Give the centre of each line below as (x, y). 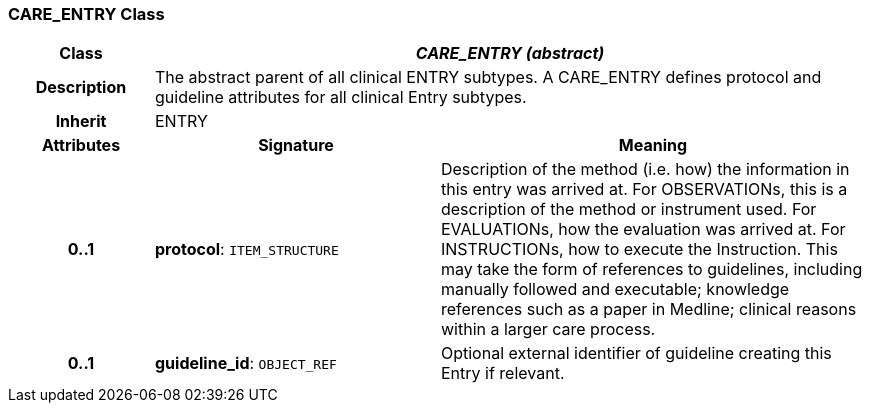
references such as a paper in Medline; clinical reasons (648, 309)
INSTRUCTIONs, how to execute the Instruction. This (639, 249)
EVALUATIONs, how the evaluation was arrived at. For (643, 229)
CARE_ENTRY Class (86, 14)
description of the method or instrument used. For (628, 209)
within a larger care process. (548, 329)
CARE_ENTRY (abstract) (510, 53)
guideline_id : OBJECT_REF (245, 363)
